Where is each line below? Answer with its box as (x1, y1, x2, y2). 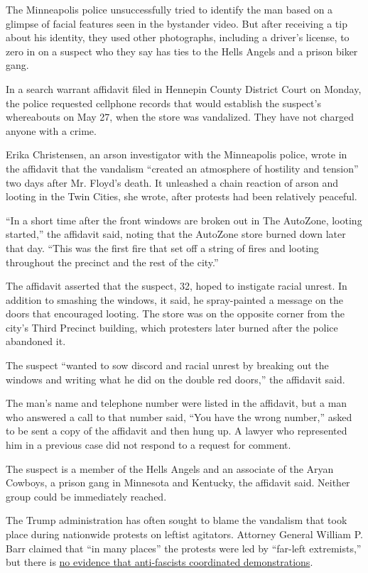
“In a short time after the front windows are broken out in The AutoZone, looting (6, 212, 362, 227)
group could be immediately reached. (6, 489, 167, 503)
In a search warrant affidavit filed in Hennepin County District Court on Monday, (6, 81, 362, 96)
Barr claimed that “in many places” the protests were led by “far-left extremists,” (6, 540, 362, 555)
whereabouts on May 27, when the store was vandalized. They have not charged (6, 109, 354, 124)
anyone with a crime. (6, 123, 97, 138)
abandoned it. (6, 334, 66, 349)
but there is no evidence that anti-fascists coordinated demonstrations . (6, 555, 313, 569)
